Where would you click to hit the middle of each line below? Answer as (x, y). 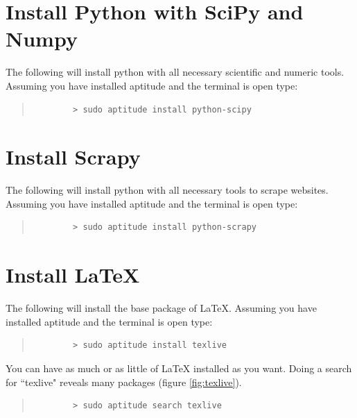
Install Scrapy (73, 157)
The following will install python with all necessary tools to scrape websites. (167, 190)
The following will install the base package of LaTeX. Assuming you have (161, 308)
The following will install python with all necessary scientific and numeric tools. (175, 72)
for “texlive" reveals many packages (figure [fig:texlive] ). (124, 382)
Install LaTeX (73, 275)
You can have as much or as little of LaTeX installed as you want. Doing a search (179, 368)
